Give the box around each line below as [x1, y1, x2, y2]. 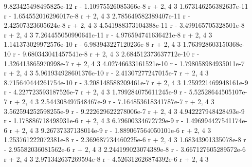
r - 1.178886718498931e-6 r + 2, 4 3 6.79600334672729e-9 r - [4, 115, 183, 126]
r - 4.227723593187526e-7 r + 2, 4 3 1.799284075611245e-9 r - [4, 87, 187, 97]
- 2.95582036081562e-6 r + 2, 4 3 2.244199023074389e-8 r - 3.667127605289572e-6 [4, 144, 246, 154]
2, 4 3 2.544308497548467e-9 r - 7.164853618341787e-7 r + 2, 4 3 [22, 96, 215, 106]
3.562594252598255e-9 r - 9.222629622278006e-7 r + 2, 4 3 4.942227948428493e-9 [4, 106, 245, 116]
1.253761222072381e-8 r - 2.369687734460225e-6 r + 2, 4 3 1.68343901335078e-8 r [4, 134, 246, 145]
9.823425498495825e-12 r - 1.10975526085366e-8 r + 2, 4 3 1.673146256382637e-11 [4, 1, 248, 11]
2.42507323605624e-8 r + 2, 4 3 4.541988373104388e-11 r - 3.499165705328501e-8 [4, 20, 245, 30]
